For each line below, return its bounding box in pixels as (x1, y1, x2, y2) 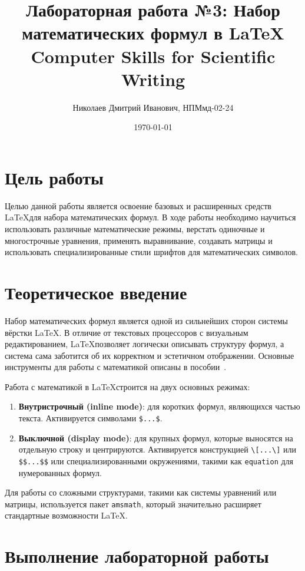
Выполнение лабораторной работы (5, 544, 269, 568)
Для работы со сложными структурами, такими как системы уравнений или (5, 486, 277, 499)
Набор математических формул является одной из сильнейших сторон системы (5, 314, 288, 326)
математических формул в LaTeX (22, 21, 284, 45)
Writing (121, 67, 185, 91)
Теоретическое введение (5, 280, 187, 304)
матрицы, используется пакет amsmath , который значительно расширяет (5, 497, 261, 510)
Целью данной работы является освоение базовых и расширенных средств (5, 199, 271, 212)
